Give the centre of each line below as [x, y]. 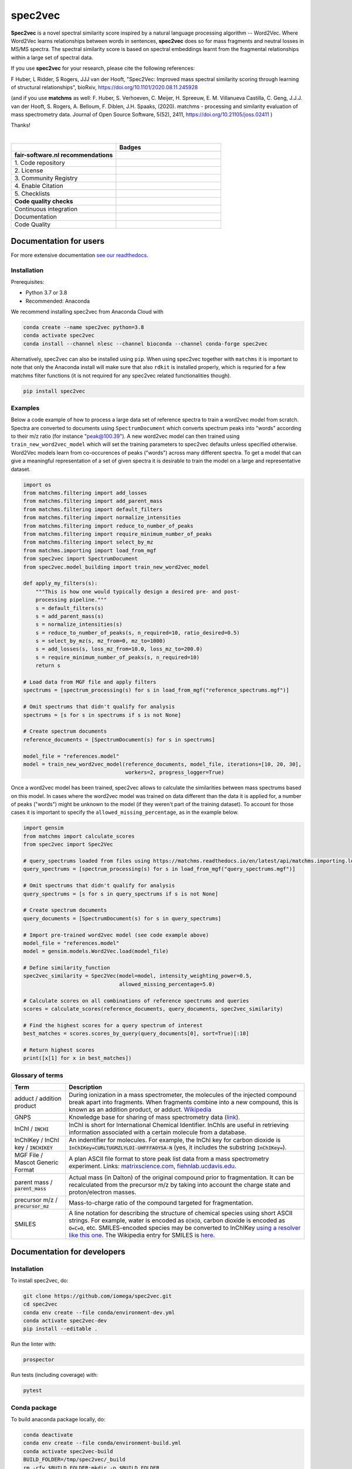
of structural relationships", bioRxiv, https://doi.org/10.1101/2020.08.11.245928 [104, 87]
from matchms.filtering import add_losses [85, 493]
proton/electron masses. [102, 1192]
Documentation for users [58, 241]
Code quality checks [44, 202]
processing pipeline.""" [71, 600]
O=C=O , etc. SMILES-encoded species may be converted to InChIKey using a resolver [185, 1228]
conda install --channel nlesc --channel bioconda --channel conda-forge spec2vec [145, 343]
